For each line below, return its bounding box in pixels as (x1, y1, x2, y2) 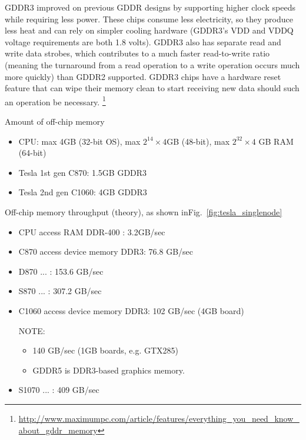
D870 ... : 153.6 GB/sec (18, 265, 104, 277)
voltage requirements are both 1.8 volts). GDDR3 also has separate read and (5, 35, 281, 48)
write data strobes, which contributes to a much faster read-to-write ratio (5, 47, 270, 59)
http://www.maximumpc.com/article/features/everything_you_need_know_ (18, 412, 300, 424)
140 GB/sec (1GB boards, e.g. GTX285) (32, 344, 179, 356)
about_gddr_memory (18, 424, 98, 436)
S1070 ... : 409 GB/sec (18, 384, 99, 396)
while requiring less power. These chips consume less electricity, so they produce (5, 12, 293, 25)
